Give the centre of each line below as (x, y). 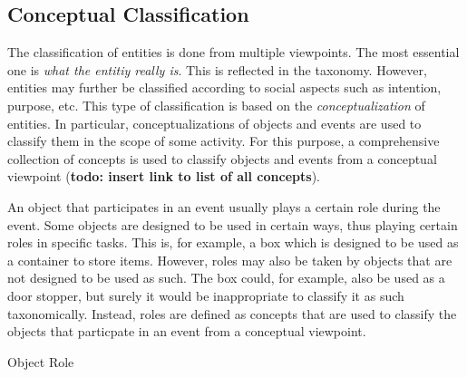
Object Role (41, 361)
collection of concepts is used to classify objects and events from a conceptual (222, 158)
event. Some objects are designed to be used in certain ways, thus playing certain (233, 224)
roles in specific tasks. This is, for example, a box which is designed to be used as (233, 242)
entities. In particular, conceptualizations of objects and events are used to (214, 123)
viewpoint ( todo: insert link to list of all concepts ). (164, 176)
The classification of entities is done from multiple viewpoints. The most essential (233, 52)
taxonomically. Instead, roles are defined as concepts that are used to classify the (232, 313)
